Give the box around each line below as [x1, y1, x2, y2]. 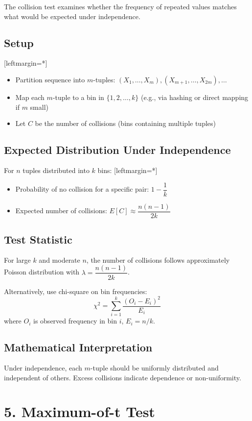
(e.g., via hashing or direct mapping [140, 92, 249, 102]
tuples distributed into [23, 165, 90, 175]
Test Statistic [4, 232, 72, 247]
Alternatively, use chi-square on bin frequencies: [4, 286, 147, 296]
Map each [15, 92, 45, 102]
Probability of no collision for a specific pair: [15, 184, 149, 194]
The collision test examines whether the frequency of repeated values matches [4, 1, 237, 11]
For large [4, 254, 31, 265]
